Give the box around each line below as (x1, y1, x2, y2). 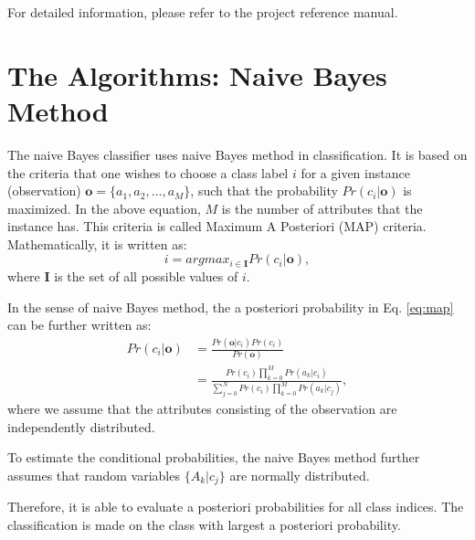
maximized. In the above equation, (7, 198, 201, 217)
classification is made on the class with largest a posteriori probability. (7, 514, 401, 534)
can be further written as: (7, 315, 152, 334)
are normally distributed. (229, 465, 370, 484)
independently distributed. (7, 417, 155, 436)
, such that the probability (190, 181, 338, 200)
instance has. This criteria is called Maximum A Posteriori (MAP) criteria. (7, 217, 427, 236)
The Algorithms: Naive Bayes (7, 56, 387, 93)
